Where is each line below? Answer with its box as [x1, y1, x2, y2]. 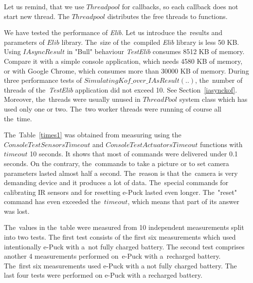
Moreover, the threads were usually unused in [4, 94, 141, 104]
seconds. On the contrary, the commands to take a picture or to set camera [4, 158, 229, 168]
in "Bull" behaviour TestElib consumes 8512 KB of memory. [67, 46, 245, 57]
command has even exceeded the [4, 196, 101, 207]
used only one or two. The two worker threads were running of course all [4, 103, 221, 113]
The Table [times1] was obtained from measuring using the [4, 130, 181, 140]
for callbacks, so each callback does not [122, 1, 238, 11]
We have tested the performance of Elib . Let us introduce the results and [4, 27, 223, 38]
